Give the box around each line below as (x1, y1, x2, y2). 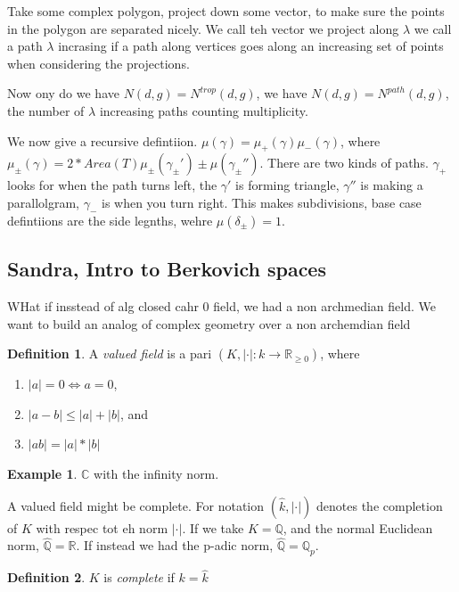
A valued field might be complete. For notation (7, 496, 265, 514)
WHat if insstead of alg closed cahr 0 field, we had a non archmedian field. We (7, 296, 436, 315)
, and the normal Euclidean (283, 518, 433, 537)
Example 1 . (7, 464, 78, 482)
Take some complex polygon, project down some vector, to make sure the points (7, 2, 445, 20)
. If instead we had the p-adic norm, (76, 536, 274, 555)
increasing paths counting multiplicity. (99, 101, 308, 119)
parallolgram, (7, 193, 79, 211)
